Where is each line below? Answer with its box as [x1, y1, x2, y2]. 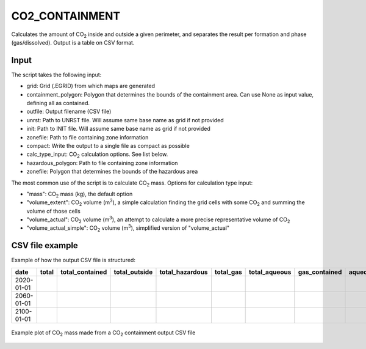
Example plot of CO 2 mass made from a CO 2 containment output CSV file [11, 329, 196, 337]
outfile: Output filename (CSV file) [26, 108, 112, 116]
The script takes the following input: [11, 71, 102, 78]
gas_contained [298, 268, 342, 276]
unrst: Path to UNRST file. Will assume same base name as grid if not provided [26, 116, 224, 123]
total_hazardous [159, 268, 208, 276]
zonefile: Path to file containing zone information [26, 133, 149, 141]
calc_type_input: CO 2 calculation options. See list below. [26, 150, 168, 160]
